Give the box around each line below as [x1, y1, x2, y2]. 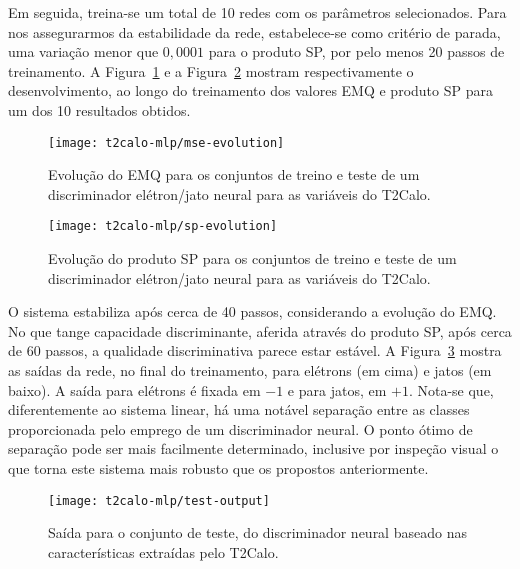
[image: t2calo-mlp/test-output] [48, 493, 270, 508]
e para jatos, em [287, 379, 387, 400]
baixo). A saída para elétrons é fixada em [8, 379, 261, 400]
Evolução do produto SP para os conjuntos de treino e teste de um [48, 248, 457, 269]
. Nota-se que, [408, 379, 494, 400]
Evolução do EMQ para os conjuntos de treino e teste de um [48, 164, 420, 185]
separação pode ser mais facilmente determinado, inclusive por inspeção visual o [8, 438, 499, 459]
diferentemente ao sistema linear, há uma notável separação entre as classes [8, 399, 470, 420]
